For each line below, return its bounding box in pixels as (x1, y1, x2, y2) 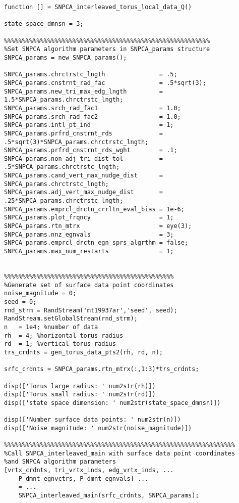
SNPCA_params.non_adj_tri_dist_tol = (4, 155, 163, 162)
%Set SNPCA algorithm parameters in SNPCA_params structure (4, 45, 210, 53)
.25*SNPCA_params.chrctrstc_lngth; (4, 197, 124, 205)
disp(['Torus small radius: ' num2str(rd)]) (4, 391, 156, 398)
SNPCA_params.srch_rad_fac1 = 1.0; (4, 104, 181, 112)
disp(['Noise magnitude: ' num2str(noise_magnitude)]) (4, 424, 192, 432)
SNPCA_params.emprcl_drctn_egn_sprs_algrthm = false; (4, 239, 189, 247)
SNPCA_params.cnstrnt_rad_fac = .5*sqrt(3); (4, 79, 206, 86)
